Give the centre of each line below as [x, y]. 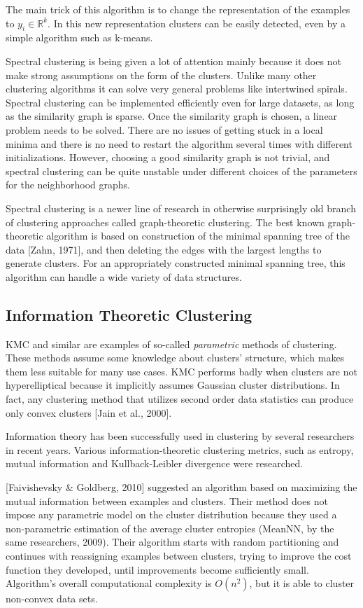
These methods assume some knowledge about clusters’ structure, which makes [175, 358]
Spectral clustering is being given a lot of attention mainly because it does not [173, 61]
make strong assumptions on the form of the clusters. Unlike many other [161, 75]
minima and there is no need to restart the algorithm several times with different [179, 143]
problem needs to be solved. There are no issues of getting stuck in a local [164, 129]
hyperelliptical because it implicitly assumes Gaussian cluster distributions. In [173, 385]
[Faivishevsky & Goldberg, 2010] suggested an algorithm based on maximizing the [181, 487]
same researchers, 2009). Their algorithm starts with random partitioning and [172, 542]
